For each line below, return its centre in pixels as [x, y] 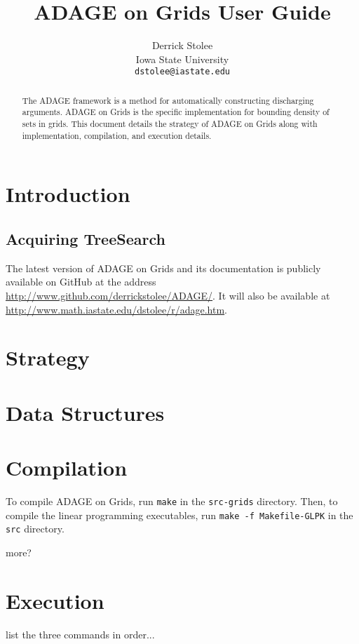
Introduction [68, 194]
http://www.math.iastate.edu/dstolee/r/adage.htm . [117, 309]
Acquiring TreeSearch [86, 238]
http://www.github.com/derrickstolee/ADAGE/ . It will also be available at [168, 295]
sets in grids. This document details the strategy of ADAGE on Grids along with [170, 124]
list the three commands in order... [80, 634]
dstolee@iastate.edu [182, 72]
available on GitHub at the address [81, 282]
